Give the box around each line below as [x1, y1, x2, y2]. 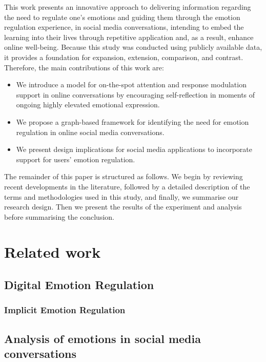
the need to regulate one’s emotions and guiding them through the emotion [4, 11, 240, 22]
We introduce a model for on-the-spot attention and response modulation [16, 79, 247, 90]
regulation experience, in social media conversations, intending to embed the [4, 22, 244, 32]
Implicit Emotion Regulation [4, 303, 126, 316]
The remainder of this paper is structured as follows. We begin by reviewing [4, 171, 243, 182]
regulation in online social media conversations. [16, 126, 165, 137]
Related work [4, 241, 101, 262]
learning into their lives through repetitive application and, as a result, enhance [4, 31, 254, 42]
